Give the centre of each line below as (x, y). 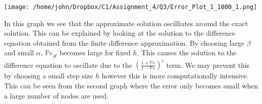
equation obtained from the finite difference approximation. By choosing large (124, 42)
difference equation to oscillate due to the (68, 65)
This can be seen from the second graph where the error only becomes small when (131, 85)
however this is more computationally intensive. (175, 76)
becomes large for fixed (95, 53)
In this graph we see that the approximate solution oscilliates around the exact (126, 23)
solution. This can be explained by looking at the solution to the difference (120, 33)
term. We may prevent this (208, 65)
